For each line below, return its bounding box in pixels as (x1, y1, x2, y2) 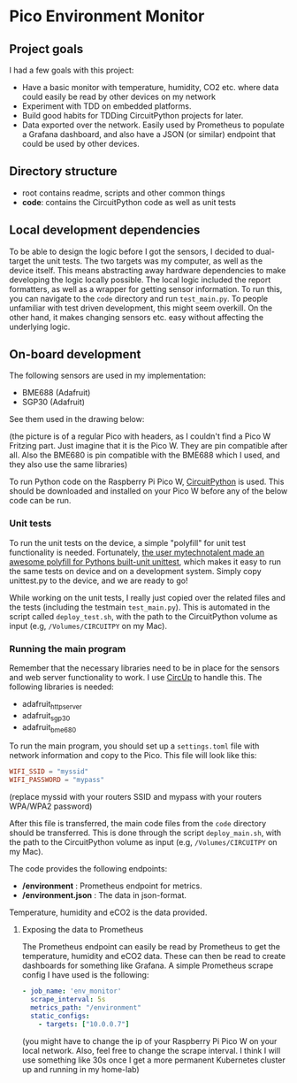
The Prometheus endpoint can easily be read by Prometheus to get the (21, 941, 281, 952)
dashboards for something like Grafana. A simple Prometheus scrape (21, 960, 274, 971)
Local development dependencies (9, 223, 201, 238)
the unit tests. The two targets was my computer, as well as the (32, 255, 263, 266)
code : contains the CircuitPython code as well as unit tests (21, 196, 237, 207)
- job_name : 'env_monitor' (21, 987, 122, 996)
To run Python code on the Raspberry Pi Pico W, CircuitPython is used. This (9, 476, 285, 488)
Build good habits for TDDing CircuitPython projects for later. (21, 111, 244, 120)
